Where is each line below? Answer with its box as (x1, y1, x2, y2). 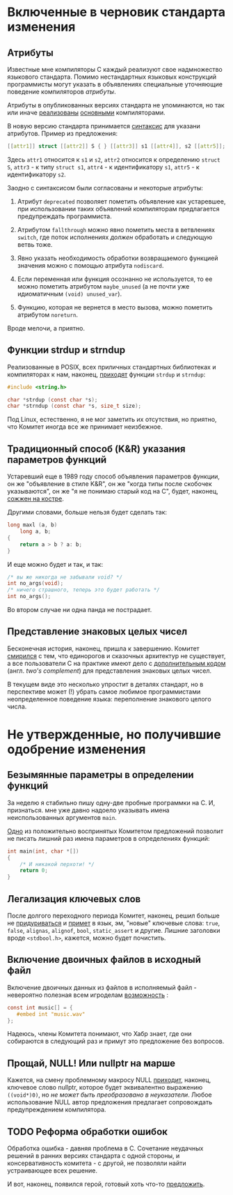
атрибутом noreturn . (17, 310, 79, 319)
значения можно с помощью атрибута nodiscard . (17, 261, 164, 269)
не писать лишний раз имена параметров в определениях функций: (7, 834, 210, 842)
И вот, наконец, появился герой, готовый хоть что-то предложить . (7, 1180, 205, 1189)
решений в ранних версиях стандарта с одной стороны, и (7, 1152, 180, 1160)
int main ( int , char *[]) (7, 848, 79, 855)
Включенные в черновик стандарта (7, 4, 226, 20)
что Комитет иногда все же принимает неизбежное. (7, 423, 163, 431)
